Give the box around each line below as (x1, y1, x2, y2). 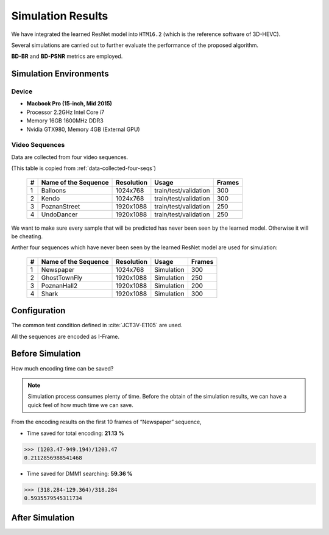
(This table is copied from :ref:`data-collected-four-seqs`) (11, 165, 157, 172)
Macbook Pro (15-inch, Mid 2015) (26, 100, 113, 107)
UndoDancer (41, 210, 78, 219)
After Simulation (11, 512, 75, 523)
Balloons (41, 186, 66, 194)
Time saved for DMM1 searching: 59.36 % (26, 470, 133, 477)
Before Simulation (11, 349, 81, 359)
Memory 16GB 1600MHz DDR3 (26, 117, 104, 124)
